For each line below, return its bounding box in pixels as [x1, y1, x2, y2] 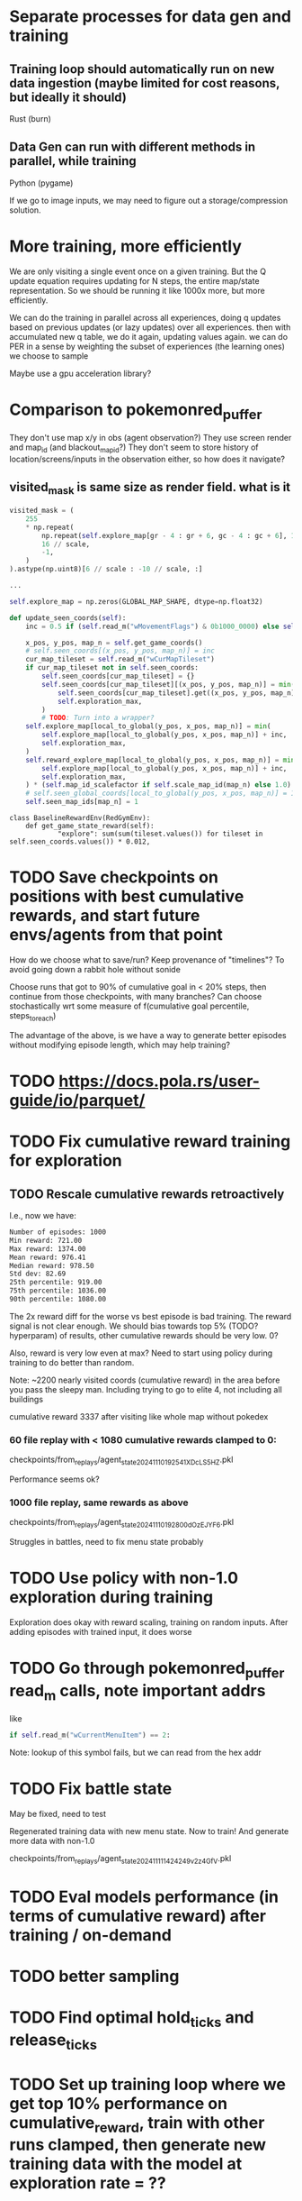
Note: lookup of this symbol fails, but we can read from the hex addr [9, 1747, 262, 1758]
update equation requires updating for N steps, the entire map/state [9, 275, 260, 286]
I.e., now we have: [9, 1210, 76, 1220]
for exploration [9, 1151, 123, 1171]
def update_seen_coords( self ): [9, 613, 127, 623]
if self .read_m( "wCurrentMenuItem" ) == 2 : [9, 1731, 171, 1740]
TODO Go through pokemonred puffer [9, 1658, 285, 1682]
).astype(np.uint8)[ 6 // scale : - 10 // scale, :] [9, 565, 203, 574]
